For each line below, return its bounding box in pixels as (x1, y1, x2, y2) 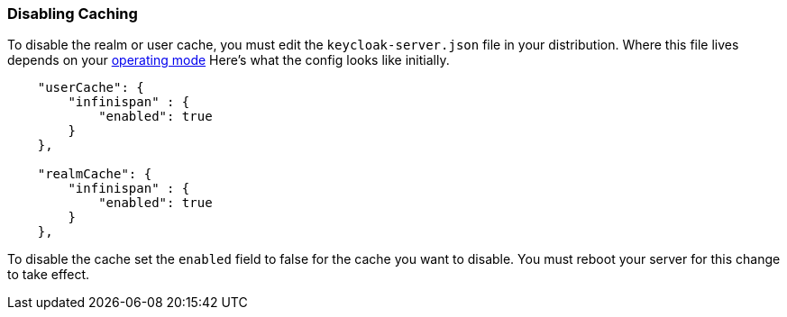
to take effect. (7, 267, 90, 283)
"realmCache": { (37, 167, 152, 182)
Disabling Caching (7, 5, 138, 23)
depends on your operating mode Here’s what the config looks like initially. (7, 52, 450, 68)
